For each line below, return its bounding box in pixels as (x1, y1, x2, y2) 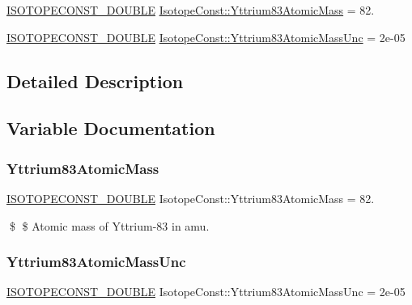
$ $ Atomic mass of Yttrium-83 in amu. (9, 217, 210, 234)
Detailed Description (6, 68, 184, 93)
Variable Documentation (6, 116, 215, 141)
